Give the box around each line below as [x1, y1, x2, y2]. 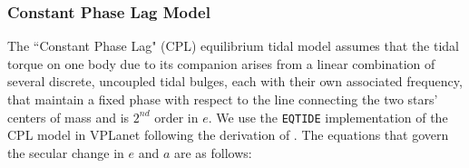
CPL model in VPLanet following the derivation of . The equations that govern [7, 125, 449, 144]
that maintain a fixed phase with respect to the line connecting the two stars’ [7, 90, 438, 108]
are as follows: [174, 143, 252, 162]
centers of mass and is [7, 107, 130, 126]
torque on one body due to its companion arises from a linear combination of [7, 54, 435, 73]
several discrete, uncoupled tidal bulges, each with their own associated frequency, [7, 72, 463, 91]
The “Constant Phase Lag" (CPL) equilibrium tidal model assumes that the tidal [7, 36, 460, 55]
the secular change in [7, 143, 124, 162]
